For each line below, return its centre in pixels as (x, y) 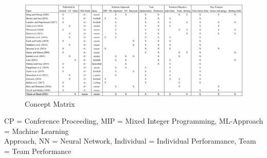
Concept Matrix (50, 103)
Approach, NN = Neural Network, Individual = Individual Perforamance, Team (130, 141)
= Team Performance (38, 151)
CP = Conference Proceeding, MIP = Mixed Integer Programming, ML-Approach (134, 121)
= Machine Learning (37, 131)
